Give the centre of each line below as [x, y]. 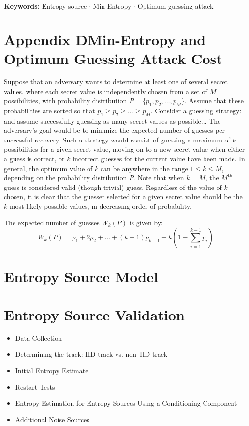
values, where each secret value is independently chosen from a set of [106, 91]
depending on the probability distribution [66, 178]
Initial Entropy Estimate [52, 370]
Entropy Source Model [81, 276]
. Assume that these [214, 101]
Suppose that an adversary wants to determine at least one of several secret [116, 81]
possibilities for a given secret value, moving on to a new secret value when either [124, 149]
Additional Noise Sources [52, 419]
